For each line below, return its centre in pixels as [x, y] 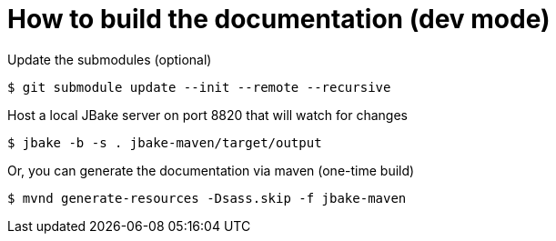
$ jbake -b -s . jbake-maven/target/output [165, 142]
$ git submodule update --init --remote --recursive [199, 87]
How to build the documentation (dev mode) [279, 19]
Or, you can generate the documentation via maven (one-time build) [211, 170]
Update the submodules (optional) [110, 59]
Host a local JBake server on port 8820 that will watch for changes [208, 115]
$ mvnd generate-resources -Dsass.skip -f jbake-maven [207, 198]
